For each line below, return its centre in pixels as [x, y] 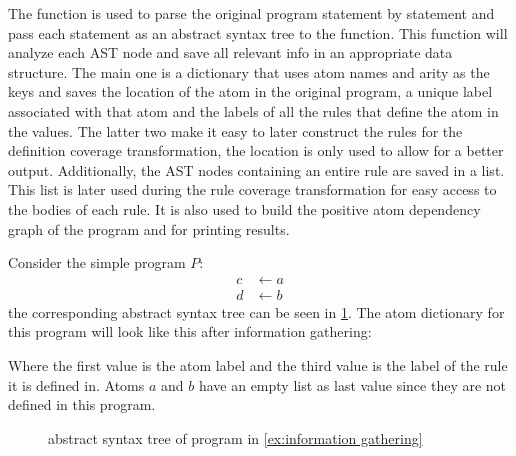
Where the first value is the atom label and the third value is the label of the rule [258, 364]
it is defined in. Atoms [76, 384]
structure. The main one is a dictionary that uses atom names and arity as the [249, 71]
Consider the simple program [97, 262]
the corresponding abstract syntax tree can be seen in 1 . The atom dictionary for [256, 311]
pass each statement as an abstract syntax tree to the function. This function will [258, 32]
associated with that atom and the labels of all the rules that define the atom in [253, 110]
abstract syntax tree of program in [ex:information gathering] [235, 437]
